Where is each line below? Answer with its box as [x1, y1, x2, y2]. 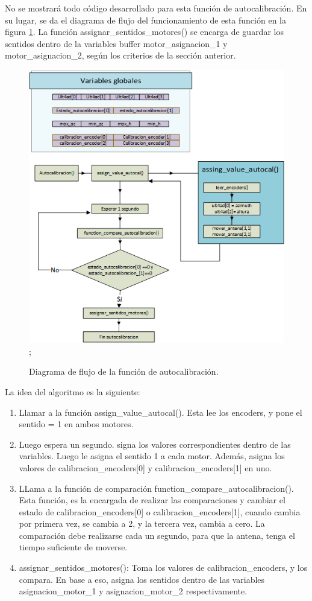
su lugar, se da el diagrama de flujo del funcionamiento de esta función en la [5, 13, 286, 26]
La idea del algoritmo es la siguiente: [5, 385, 140, 398]
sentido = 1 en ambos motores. [19, 418, 134, 430]
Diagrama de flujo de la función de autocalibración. [29, 365, 219, 378]
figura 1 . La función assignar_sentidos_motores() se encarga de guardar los [5, 25, 284, 38]
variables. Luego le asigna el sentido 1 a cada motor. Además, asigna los [19, 450, 285, 462]
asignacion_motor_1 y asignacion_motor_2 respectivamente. [19, 585, 248, 597]
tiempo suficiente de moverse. [19, 541, 128, 553]
